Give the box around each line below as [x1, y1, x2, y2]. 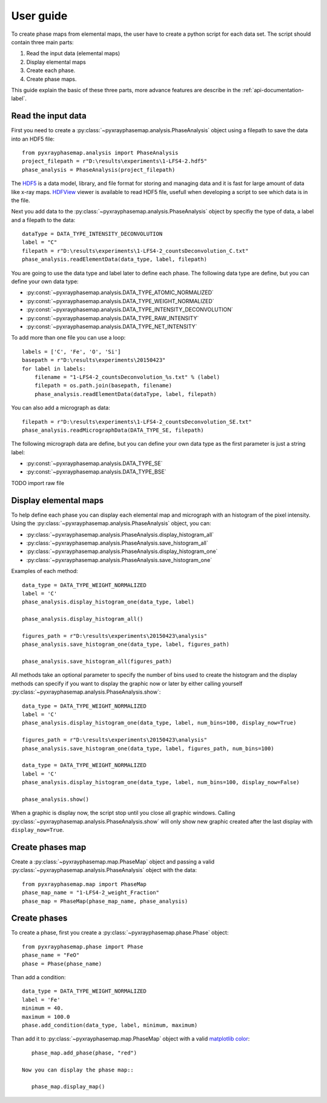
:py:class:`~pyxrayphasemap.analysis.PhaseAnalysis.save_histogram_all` [26, 539, 208, 546]
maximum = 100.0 [22, 1013, 70, 1020]
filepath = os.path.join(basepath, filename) [34, 382, 173, 389]
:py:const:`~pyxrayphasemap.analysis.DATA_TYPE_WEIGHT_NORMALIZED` [26, 297, 214, 304]
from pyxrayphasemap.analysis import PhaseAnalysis [22, 149, 179, 156]
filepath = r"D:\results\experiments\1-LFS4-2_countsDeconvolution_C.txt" [22, 247, 249, 254]
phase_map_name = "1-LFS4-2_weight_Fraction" [22, 889, 160, 896]
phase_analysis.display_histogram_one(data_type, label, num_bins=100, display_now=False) [22, 779, 300, 786]
